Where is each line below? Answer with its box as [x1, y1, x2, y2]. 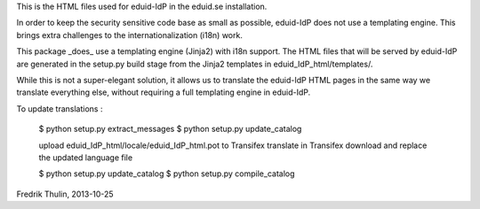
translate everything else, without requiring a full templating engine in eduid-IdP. [16, 87, 311, 97]
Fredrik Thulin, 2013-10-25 [16, 189, 115, 199]
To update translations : [16, 103, 103, 114]
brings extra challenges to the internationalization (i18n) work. [16, 29, 244, 40]
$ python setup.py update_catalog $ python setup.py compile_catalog [38, 168, 295, 179]
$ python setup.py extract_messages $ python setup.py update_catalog [38, 124, 302, 135]
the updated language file [38, 151, 133, 163]
